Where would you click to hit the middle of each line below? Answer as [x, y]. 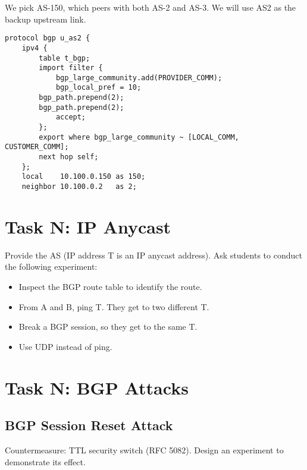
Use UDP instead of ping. [65, 346]
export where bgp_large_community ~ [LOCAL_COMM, [139, 137]
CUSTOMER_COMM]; [37, 147]
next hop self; [69, 157]
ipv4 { [35, 48]
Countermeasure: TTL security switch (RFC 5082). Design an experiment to [144, 450]
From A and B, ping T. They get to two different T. [114, 306]
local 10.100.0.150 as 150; [84, 177]
